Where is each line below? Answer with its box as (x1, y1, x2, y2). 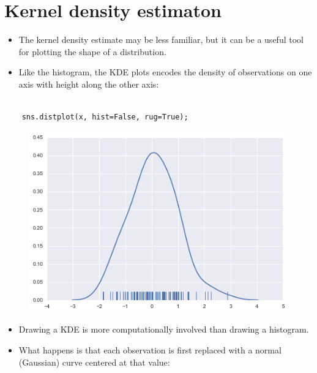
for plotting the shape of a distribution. (18, 45, 166, 58)
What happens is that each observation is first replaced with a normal (18, 343, 282, 356)
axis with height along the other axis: (18, 77, 159, 90)
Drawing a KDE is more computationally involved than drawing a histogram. (18, 323, 309, 336)
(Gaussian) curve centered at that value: (18, 355, 170, 368)
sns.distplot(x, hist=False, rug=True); (21, 113, 188, 122)
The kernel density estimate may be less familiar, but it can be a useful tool (18, 33, 304, 46)
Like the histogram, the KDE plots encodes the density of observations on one (18, 66, 312, 78)
